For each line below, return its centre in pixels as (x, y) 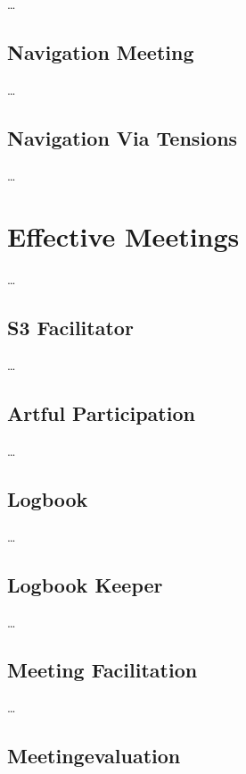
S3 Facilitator (70, 328)
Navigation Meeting (101, 51)
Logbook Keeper (85, 584)
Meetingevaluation (94, 756)
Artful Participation (101, 413)
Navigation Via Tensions (123, 137)
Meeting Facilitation (102, 670)
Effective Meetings (123, 236)
